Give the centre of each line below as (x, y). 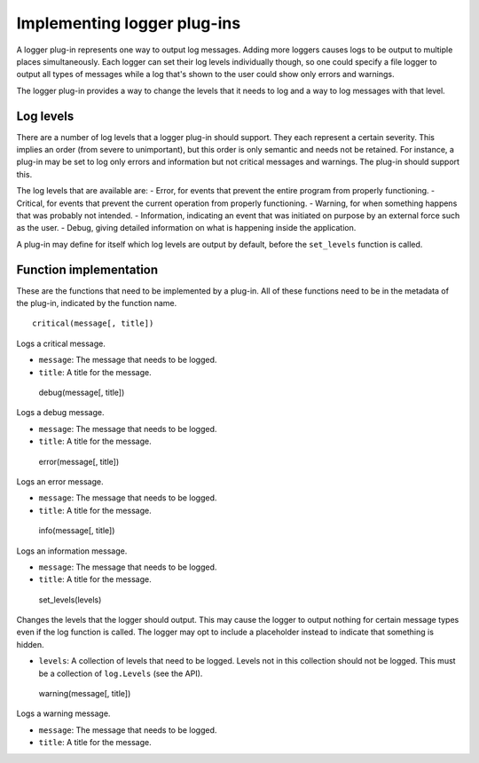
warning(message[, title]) (85, 694)
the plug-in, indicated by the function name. (97, 303)
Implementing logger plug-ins (129, 23)
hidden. (30, 644)
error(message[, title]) (79, 461)
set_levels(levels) (70, 600)
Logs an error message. (60, 481)
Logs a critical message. (61, 343)
